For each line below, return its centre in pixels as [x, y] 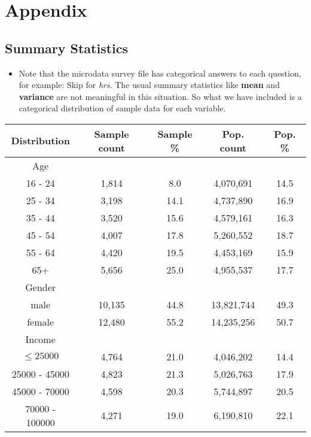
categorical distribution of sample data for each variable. [122, 108]
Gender [41, 287]
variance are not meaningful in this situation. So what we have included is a [160, 96]
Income [40, 339]
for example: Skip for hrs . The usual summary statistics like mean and [149, 85]
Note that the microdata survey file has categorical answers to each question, [160, 73]
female [41, 321]
